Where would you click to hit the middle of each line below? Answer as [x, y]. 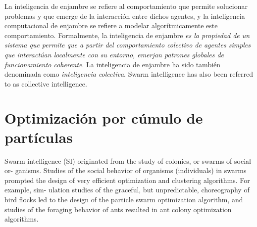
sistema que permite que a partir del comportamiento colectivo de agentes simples [128, 45]
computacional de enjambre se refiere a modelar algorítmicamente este [111, 25]
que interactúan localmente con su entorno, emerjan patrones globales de [114, 54]
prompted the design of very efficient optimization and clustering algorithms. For [127, 180]
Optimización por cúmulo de [104, 117]
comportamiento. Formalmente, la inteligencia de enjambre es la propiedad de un [127, 35]
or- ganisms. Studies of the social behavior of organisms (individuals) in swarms [126, 170]
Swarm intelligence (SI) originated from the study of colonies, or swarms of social [128, 160]
